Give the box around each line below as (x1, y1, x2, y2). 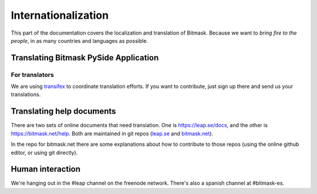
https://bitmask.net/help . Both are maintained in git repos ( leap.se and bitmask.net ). (11, 130, 214, 137)
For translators (11, 70, 54, 79)
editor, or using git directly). (11, 149, 78, 156)
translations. (11, 91, 41, 98)
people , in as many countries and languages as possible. (11, 37, 149, 44)
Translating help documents (11, 106, 116, 117)
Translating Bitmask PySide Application (11, 53, 159, 63)
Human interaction (11, 164, 81, 174)
